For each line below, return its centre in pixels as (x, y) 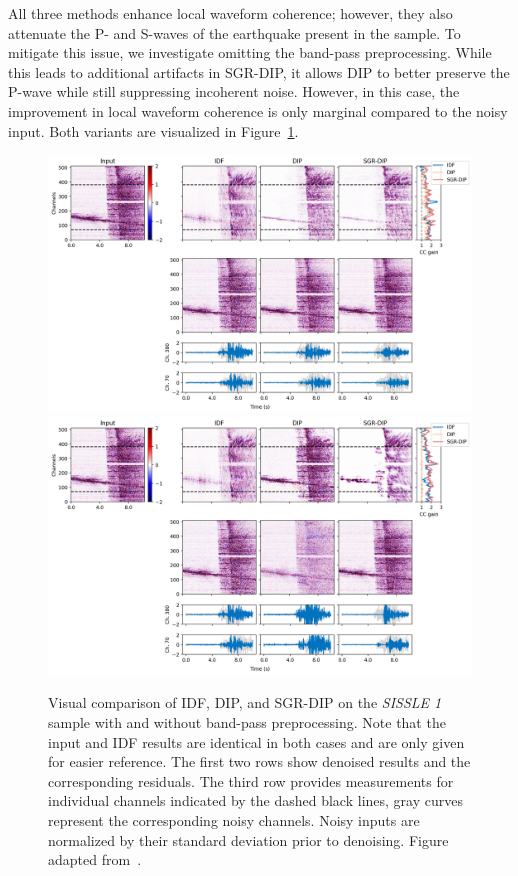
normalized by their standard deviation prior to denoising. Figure (248, 839)
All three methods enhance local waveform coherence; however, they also (230, 13)
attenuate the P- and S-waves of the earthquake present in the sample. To (234, 32)
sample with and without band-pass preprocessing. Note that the (247, 722)
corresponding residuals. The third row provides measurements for (251, 780)
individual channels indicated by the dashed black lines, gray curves (255, 800)
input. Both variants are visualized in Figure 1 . (153, 130)
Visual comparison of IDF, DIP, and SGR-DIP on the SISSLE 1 (245, 702)
